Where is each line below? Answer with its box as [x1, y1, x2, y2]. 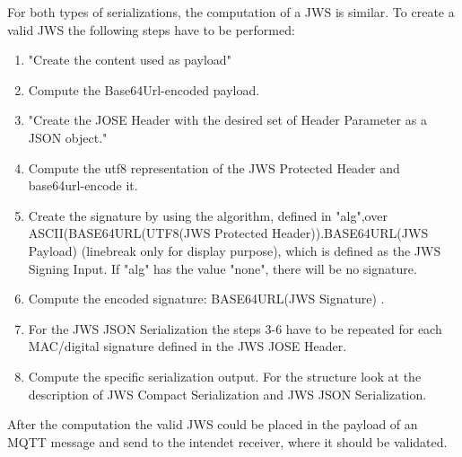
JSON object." [28, 127, 108, 146]
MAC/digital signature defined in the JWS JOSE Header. [28, 337, 347, 356]
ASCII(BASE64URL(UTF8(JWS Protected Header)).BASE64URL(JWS [28, 224, 429, 242]
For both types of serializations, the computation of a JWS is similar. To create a [7, 3, 455, 21]
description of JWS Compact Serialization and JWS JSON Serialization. [28, 384, 427, 403]
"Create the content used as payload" [28, 50, 231, 69]
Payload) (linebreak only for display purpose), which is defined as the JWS [28, 241, 441, 259]
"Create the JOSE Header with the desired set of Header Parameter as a [28, 110, 427, 129]
